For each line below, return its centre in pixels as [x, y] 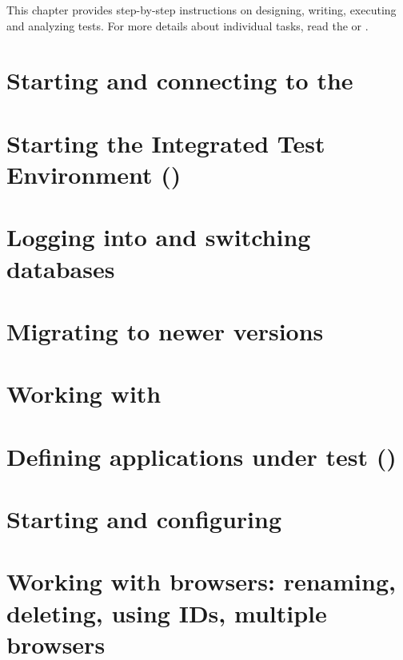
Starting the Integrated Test [166, 143]
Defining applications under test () [201, 456]
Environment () [94, 174]
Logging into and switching [159, 237]
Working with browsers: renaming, [201, 581]
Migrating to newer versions [165, 330]
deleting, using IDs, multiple [167, 612]
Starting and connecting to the [180, 80]
